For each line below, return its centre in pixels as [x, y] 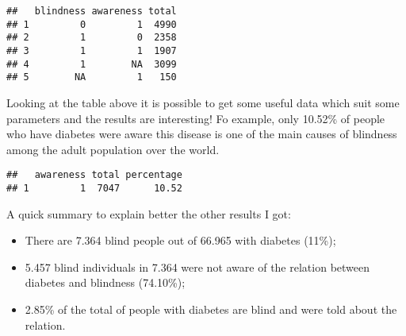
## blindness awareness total [92, 11]
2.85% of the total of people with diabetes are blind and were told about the [211, 309]
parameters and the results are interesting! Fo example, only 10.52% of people [196, 118]
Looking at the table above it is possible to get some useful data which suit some [203, 102]
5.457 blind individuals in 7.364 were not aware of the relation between [197, 266]
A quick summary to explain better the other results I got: [149, 213]
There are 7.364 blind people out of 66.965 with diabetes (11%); [180, 240]
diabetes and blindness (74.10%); [105, 282]
